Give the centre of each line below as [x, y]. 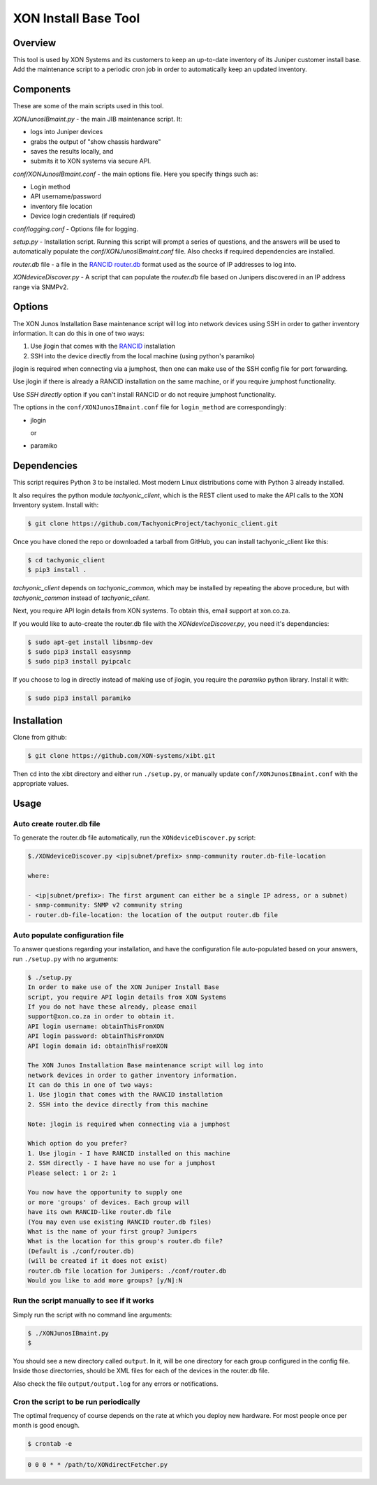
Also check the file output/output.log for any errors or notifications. [116, 1384]
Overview [35, 43]
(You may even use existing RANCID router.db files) [120, 1222]
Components [42, 90]
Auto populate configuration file [68, 935]
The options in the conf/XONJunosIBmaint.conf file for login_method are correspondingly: [149, 407]
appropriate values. [41, 784]
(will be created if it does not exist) [97, 1261]
